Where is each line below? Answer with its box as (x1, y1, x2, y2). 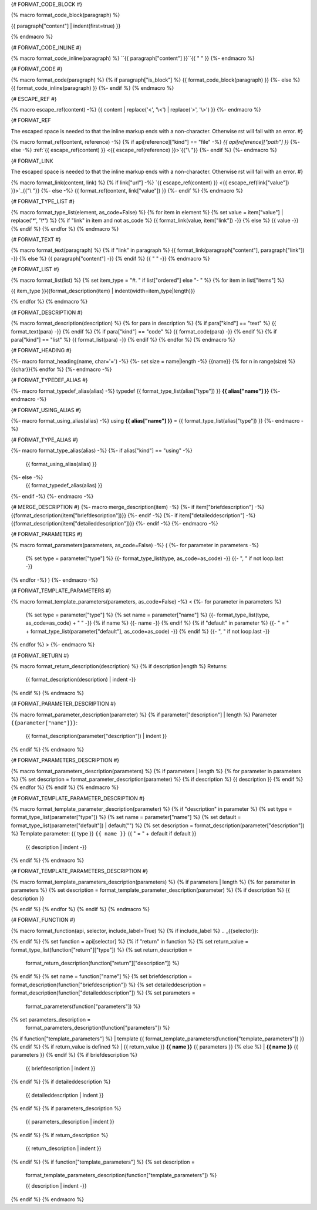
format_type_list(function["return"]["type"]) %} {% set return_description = (11, 946, 193, 953)
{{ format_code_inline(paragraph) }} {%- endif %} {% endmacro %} (11, 85, 174, 92)
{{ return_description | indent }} (25, 1145, 102, 1152)
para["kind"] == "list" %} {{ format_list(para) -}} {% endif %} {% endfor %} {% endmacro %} (11, 336, 236, 343)
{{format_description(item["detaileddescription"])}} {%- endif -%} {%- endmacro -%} (11, 520, 218, 527)
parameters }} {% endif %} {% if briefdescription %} (11, 1051, 138, 1059)
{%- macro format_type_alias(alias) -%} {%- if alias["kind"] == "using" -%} (11, 447, 193, 454)
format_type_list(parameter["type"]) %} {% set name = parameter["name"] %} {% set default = (11, 814, 241, 821)
